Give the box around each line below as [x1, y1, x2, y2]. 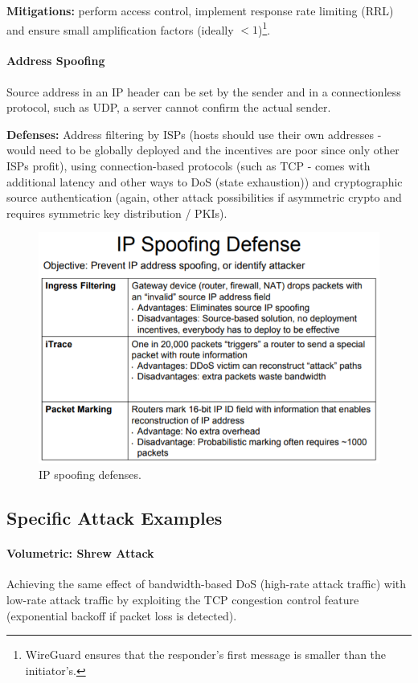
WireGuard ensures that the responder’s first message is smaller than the [25, 646, 387, 663]
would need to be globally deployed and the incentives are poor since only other [6, 141, 400, 158]
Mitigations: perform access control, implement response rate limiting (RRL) [6, 2, 394, 18]
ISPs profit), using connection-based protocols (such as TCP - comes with [6, 157, 371, 174]
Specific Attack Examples [6, 505, 223, 530]
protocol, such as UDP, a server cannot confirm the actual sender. [6, 99, 331, 116]
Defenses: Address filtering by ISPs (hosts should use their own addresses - [6, 125, 382, 142]
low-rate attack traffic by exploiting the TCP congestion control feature [6, 591, 359, 608]
